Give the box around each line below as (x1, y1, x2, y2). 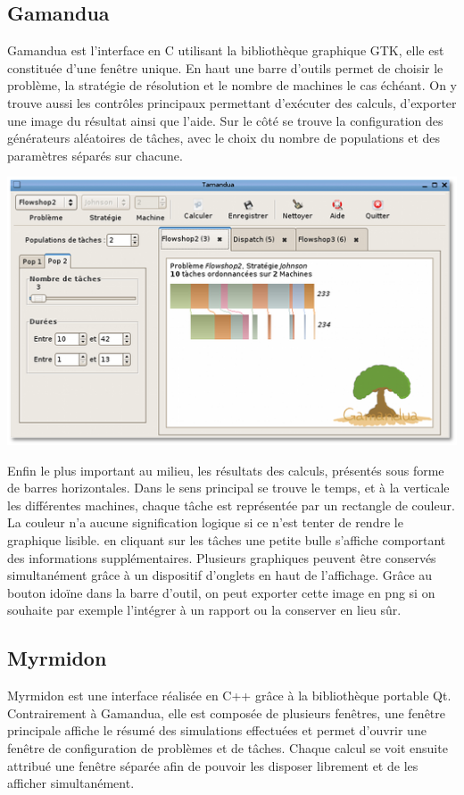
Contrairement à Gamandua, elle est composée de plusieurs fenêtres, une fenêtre (7, 703, 446, 722)
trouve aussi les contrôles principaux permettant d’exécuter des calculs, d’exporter (7, 93, 457, 112)
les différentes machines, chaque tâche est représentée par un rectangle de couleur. (7, 495, 455, 514)
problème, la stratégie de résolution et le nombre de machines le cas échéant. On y (7, 76, 457, 95)
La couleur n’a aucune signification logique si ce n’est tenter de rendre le (7, 513, 403, 532)
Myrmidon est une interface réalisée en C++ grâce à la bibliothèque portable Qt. (7, 686, 452, 705)
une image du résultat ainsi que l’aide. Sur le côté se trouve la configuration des (7, 111, 443, 129)
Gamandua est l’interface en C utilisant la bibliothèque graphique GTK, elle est (7, 41, 444, 60)
